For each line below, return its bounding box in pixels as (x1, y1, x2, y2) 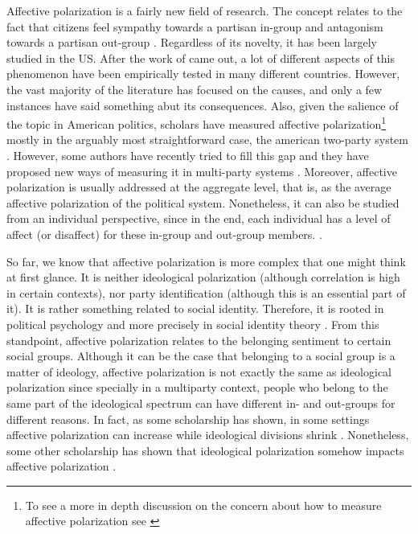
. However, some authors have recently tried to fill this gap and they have (6, 147, 369, 163)
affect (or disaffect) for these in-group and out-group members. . (6, 225, 322, 242)
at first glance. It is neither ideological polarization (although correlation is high (6, 269, 400, 285)
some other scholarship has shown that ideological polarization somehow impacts (6, 442, 404, 458)
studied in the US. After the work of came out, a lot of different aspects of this (6, 49, 395, 66)
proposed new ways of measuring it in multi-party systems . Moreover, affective (6, 162, 397, 179)
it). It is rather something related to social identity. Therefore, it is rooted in (6, 300, 384, 317)
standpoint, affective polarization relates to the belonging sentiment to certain (6, 331, 391, 348)
